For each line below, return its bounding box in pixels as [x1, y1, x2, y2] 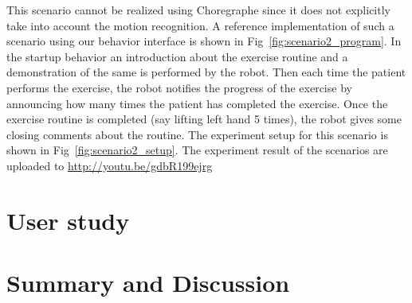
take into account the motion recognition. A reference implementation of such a [6, 17, 394, 33]
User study [6, 204, 130, 236]
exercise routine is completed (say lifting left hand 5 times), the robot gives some [6, 111, 402, 127]
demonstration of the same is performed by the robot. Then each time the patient [6, 64, 406, 80]
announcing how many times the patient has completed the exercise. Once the [6, 95, 388, 111]
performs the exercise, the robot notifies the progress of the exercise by [6, 79, 352, 95]
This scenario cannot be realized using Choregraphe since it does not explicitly [6, 2, 390, 17]
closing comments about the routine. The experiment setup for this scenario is [6, 126, 388, 142]
